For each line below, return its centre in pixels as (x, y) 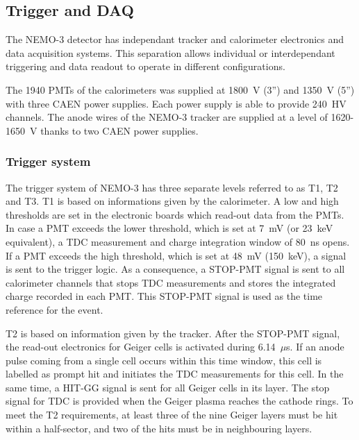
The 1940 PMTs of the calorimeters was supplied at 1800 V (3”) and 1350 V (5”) (180, 89)
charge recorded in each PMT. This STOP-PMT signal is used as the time (164, 296)
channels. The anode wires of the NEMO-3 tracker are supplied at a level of (167, 117)
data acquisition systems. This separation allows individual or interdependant (170, 52)
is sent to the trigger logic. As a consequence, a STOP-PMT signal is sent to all (175, 269)
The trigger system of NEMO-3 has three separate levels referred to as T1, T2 (172, 187)
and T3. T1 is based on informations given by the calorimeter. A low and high (172, 201)
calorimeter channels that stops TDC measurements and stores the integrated (171, 282)
